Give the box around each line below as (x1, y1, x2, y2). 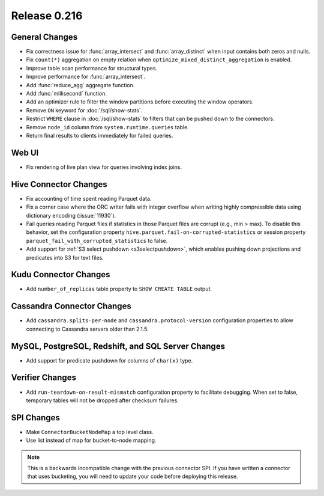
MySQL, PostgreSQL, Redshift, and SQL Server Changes (11, 341, 225, 351)
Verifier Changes (11, 373, 76, 383)
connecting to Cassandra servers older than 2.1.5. (26, 325, 149, 332)
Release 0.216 (11, 9, 83, 22)
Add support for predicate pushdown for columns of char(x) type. (26, 357, 193, 364)
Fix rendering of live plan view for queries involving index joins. (26, 163, 182, 171)
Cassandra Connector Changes (11, 301, 131, 311)
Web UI (11, 147, 39, 158)
